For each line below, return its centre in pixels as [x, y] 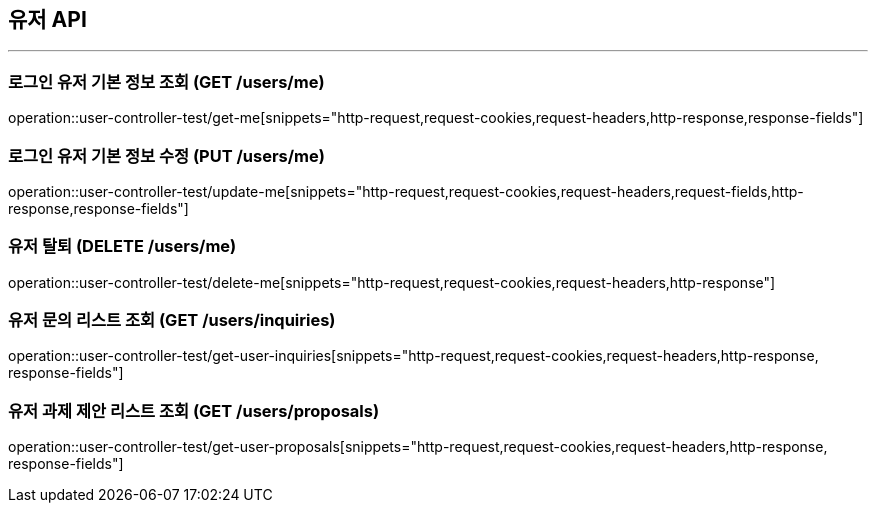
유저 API [47, 19]
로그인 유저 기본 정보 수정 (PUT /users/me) [166, 155]
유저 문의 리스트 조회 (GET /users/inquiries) [172, 320]
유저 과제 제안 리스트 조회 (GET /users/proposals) [194, 410]
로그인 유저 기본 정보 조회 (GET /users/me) [166, 81]
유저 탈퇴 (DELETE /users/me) [122, 246]
